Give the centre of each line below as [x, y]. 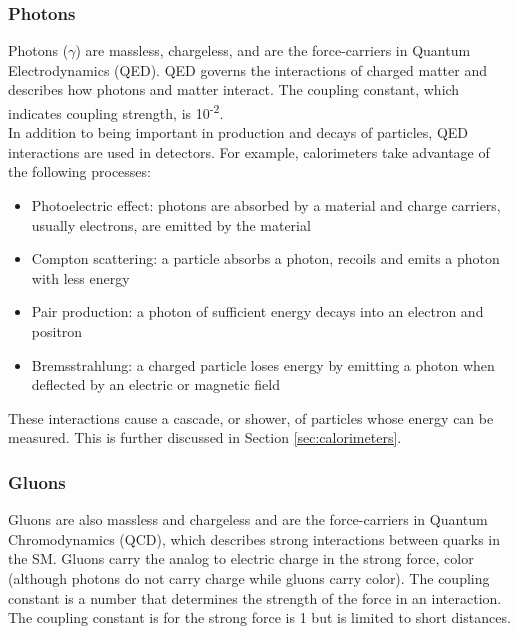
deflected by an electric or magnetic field [155, 384]
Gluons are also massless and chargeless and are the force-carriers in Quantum [248, 519]
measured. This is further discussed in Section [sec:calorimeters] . [205, 437]
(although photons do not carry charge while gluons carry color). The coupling [249, 577]
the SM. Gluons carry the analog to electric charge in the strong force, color [241, 558]
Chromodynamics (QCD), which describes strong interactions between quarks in [254, 538]
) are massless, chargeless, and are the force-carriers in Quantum [273, 50]
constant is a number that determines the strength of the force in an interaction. [255, 597]
